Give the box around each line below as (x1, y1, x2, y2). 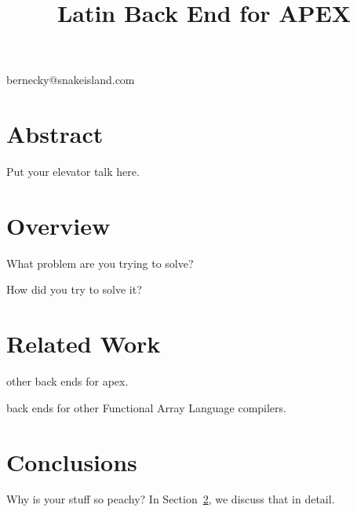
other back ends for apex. (6, 373, 129, 389)
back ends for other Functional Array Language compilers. (6, 399, 286, 415)
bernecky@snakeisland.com (6, 71, 135, 88)
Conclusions (6, 445, 137, 477)
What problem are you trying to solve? (6, 254, 194, 271)
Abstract (6, 118, 104, 150)
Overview (6, 209, 111, 241)
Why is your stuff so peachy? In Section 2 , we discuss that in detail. (6, 491, 335, 507)
